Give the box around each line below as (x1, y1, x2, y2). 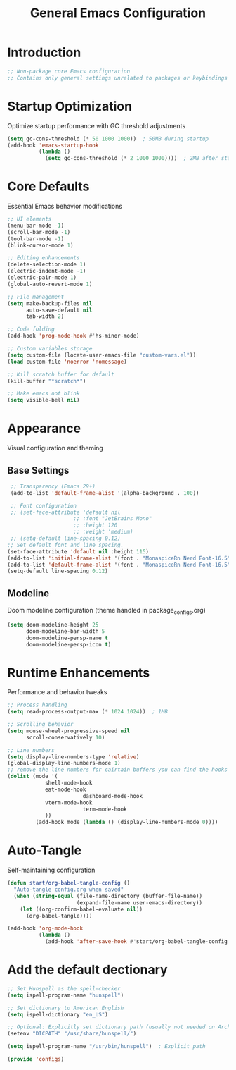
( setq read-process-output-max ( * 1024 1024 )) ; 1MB (7, 708, 169, 715)
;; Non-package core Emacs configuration (7, 68, 131, 75)
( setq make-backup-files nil (7, 300, 93, 307)
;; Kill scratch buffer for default (7, 371, 114, 378)
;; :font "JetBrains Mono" (73, 515, 152, 522)
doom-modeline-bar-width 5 (25, 627, 105, 635)
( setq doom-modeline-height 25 (7, 621, 99, 628)
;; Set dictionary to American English (7, 1004, 124, 1011)
